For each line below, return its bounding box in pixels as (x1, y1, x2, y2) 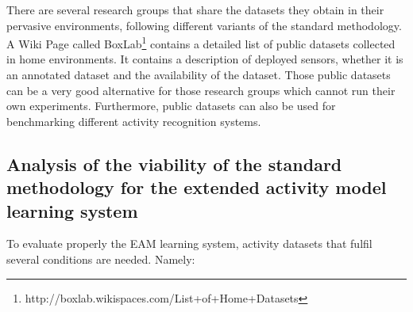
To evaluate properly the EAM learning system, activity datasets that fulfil (6, 235, 372, 252)
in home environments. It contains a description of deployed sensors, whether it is (6, 51, 403, 67)
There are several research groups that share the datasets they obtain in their (6, 2, 384, 17)
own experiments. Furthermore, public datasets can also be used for (6, 97, 336, 114)
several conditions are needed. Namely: (6, 250, 195, 267)
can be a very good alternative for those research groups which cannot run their (6, 82, 396, 98)
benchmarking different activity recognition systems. (6, 112, 261, 129)
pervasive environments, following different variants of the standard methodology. (6, 17, 402, 33)
